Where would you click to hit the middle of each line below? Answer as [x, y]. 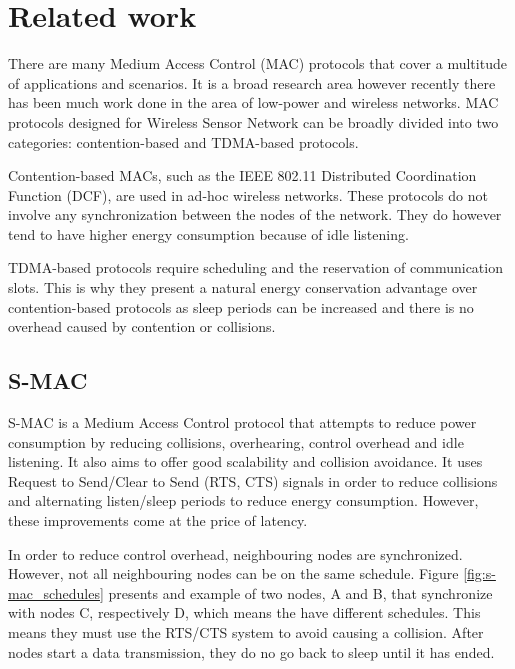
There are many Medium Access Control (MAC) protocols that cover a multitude [257, 63]
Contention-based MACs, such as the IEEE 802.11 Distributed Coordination [242, 175]
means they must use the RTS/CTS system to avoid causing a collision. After [246, 631]
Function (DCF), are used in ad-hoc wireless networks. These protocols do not [248, 194]
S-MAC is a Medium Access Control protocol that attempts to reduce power [242, 422]
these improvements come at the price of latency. [158, 520]
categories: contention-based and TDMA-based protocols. [183, 141]
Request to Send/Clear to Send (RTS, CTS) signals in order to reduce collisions [253, 480]
